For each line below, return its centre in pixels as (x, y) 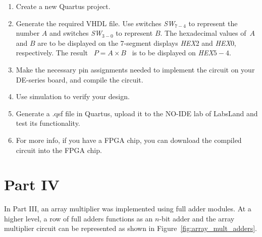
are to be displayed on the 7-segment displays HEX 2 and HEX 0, (137, 43)
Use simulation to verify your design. (73, 96)
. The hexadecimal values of (203, 33)
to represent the (213, 23)
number (28, 33)
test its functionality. (48, 123)
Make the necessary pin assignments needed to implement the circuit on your (135, 69)
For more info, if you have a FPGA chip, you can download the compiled (129, 140)
